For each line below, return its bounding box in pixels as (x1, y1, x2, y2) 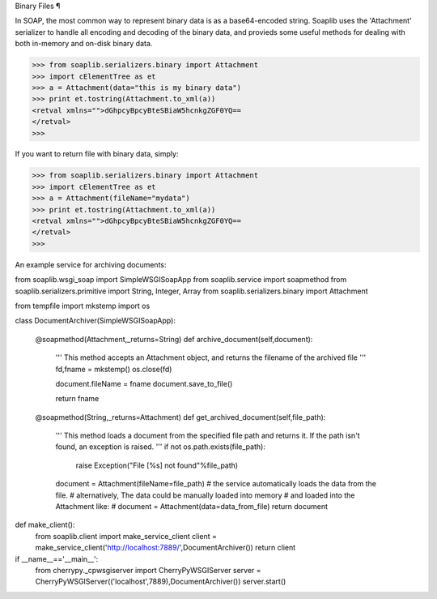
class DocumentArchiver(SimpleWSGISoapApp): (15, 316, 176, 326)
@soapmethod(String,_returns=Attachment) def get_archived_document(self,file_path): (35, 412, 326, 421)
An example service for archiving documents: (15, 259, 167, 269)
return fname (55, 394, 100, 404)
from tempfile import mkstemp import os (15, 301, 151, 310)
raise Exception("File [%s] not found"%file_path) (75, 460, 239, 470)
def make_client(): (15, 520, 75, 530)
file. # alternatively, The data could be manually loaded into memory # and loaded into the (55, 490, 355, 500)
